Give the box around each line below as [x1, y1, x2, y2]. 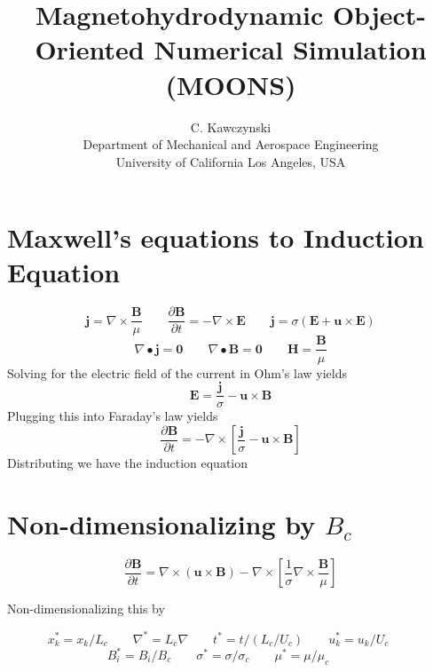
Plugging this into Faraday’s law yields [7, 407, 218, 425]
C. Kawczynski [190, 117, 272, 136]
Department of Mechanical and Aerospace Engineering [83, 135, 379, 154]
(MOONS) [165, 66, 296, 102]
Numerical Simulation [154, 31, 427, 67]
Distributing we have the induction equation [7, 454, 248, 472]
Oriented [35, 31, 145, 67]
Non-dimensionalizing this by [7, 599, 165, 618]
